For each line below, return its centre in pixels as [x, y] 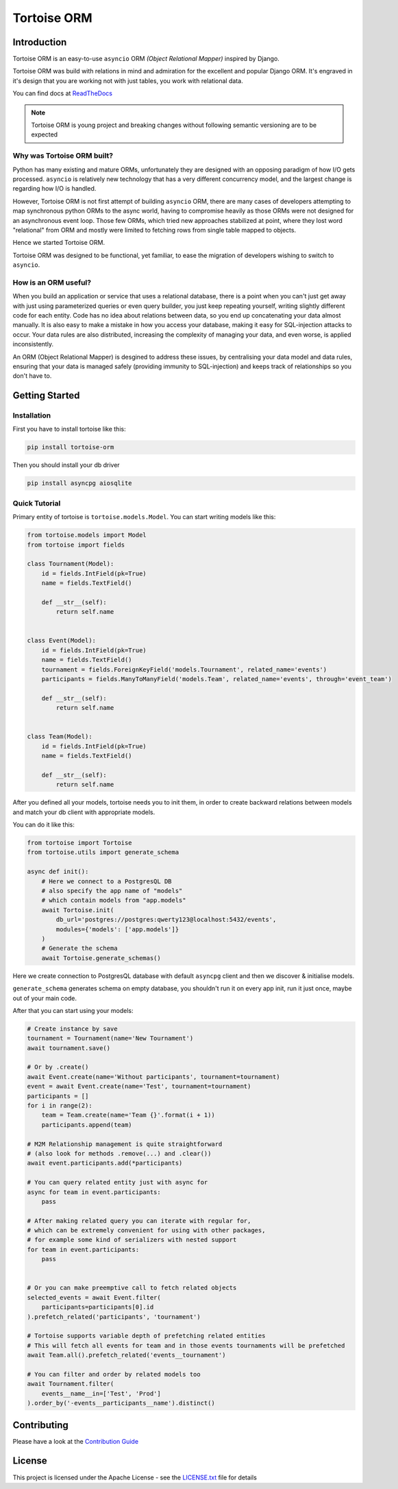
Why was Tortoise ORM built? [63, 156]
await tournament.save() [69, 1048]
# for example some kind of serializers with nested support [132, 1240]
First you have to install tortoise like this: [69, 429]
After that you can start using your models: [73, 1010]
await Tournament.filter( [71, 1384]
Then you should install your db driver [66, 465]
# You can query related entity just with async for [117, 1182]
